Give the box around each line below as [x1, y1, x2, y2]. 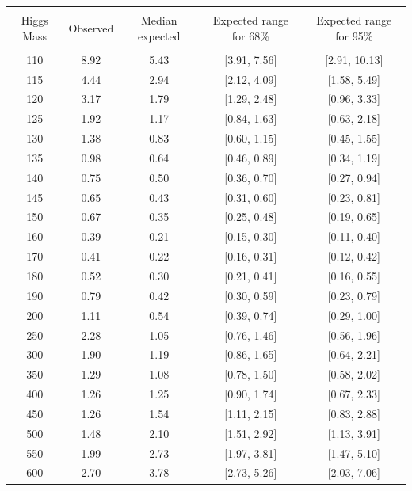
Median [140, 12, 177, 28]
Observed [68, 19, 114, 36]
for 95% [335, 27, 373, 44]
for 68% [231, 27, 269, 44]
